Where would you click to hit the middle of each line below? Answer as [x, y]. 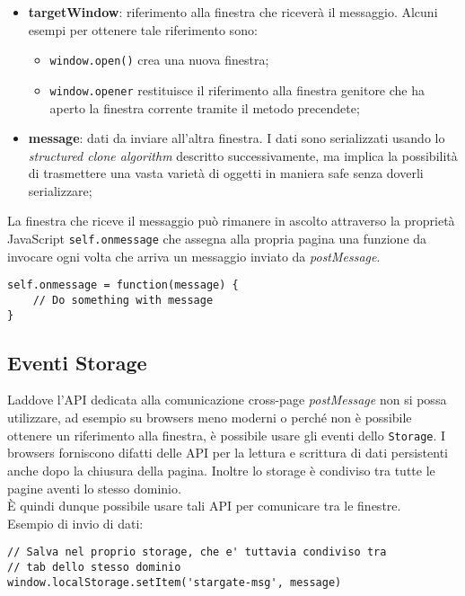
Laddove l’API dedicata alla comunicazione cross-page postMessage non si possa [227, 400]
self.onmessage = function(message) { [123, 285]
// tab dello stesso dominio [94, 567]
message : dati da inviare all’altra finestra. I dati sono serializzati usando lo [237, 138]
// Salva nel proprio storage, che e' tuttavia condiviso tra [197, 552]
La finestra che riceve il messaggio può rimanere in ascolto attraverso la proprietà [231, 221]
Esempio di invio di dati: [75, 523]
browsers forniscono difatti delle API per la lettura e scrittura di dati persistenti [228, 453]
